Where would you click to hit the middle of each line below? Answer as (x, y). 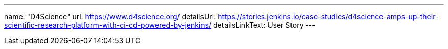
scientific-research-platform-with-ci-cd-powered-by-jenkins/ (108, 25)
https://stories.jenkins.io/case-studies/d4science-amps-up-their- (328, 16)
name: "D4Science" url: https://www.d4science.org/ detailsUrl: (110, 16)
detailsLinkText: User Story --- (264, 25)
